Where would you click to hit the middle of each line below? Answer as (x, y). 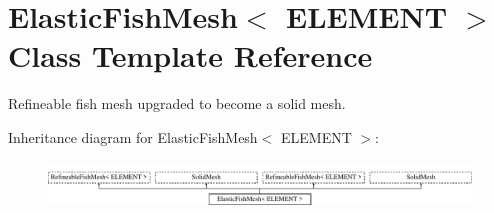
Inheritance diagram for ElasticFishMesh (133, 136)
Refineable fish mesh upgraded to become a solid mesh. (177, 103)
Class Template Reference (190, 55)
